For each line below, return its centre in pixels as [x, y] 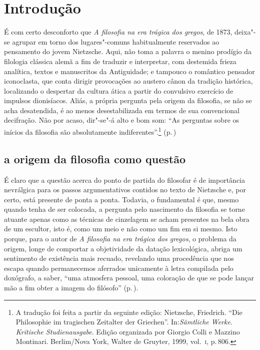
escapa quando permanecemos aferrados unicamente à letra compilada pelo [119, 268]
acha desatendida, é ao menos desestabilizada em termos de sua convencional [122, 110]
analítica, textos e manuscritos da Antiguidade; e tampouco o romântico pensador [129, 71]
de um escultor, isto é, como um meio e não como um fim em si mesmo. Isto [121, 229]
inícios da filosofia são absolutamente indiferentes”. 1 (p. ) [90, 131]
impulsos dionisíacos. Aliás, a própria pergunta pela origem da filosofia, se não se [128, 100]
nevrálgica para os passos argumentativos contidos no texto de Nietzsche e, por [125, 190]
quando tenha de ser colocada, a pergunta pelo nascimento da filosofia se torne [124, 209]
